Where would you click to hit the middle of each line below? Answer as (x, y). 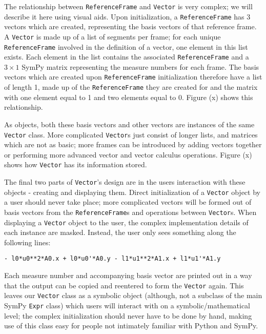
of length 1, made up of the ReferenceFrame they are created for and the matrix (131, 87)
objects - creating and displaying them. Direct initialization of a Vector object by (132, 192)
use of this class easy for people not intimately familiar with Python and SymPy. (131, 326)
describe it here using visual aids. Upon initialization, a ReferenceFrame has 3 (127, 16)
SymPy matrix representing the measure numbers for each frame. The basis (140, 66)
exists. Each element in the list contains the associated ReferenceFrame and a (127, 57)
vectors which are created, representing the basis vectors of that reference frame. (130, 26)
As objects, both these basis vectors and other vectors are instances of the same (129, 124)
